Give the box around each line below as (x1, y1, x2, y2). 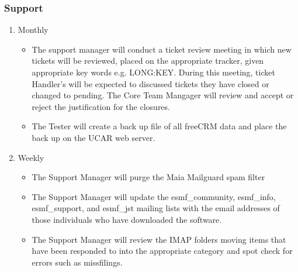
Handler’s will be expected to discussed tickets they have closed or (32, 77, 269, 89)
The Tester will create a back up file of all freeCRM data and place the (32, 120, 287, 132)
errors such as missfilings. (32, 256, 123, 268)
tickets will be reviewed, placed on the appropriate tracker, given (32, 54, 264, 67)
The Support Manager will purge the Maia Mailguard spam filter (32, 171, 265, 183)
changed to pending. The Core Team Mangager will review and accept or (32, 89, 294, 101)
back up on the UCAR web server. (32, 131, 155, 143)
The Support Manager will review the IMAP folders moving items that (32, 233, 286, 245)
